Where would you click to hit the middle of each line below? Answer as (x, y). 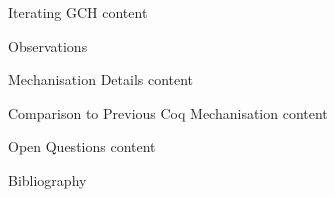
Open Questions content (82, 146)
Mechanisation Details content (101, 79)
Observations (48, 45)
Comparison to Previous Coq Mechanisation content (168, 112)
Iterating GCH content (78, 12)
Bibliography (47, 179)
